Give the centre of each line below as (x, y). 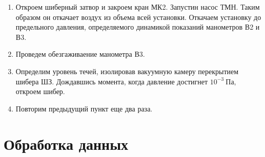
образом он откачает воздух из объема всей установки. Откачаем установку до (138, 17)
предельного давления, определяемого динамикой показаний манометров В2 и (138, 27)
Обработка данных (66, 143)
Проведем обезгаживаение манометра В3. (80, 54)
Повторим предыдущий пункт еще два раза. (84, 108)
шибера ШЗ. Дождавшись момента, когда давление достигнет (112, 81)
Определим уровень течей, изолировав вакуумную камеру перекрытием (127, 71)
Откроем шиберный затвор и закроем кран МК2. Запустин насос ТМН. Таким (138, 7)
